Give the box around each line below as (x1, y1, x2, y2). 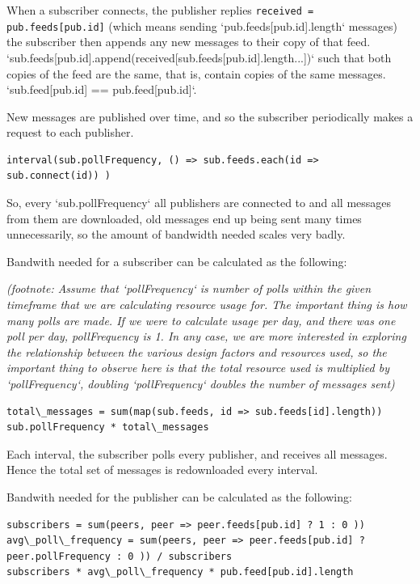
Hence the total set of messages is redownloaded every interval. (6, 461, 318, 478)
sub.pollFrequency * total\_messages (6, 421, 209, 434)
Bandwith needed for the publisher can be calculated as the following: (6, 488, 352, 505)
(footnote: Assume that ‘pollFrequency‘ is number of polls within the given (6, 280, 372, 297)
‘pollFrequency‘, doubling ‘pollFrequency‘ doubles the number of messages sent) (6, 375, 395, 391)
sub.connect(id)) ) (6, 170, 111, 182)
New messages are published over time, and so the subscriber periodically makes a (6, 108, 414, 125)
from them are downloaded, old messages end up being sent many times (6, 209, 362, 226)
